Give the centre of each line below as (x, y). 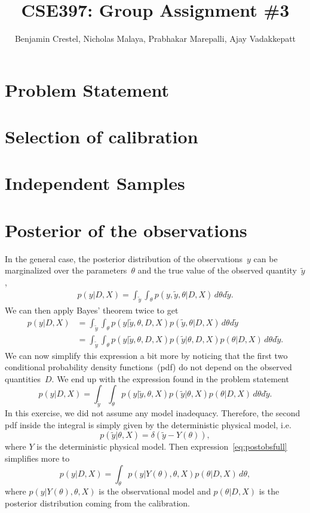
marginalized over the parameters (66, 270)
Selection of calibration (102, 136)
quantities (23, 378)
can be (266, 258)
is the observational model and (155, 491)
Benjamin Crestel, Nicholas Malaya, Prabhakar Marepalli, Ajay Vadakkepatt (155, 39)
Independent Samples (95, 183)
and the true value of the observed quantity (217, 270)
